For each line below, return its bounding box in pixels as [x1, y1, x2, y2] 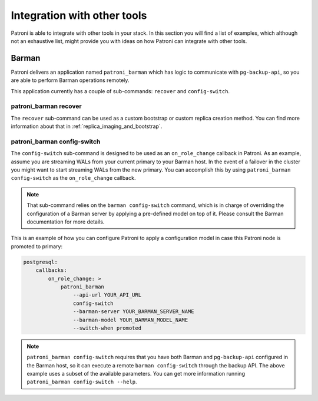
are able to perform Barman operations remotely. [11, 77, 130, 84]
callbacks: [35, 267, 67, 274]
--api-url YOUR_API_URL [72, 292, 141, 298]
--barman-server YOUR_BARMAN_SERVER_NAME [72, 308, 194, 315]
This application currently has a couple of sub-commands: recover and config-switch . [11, 87, 230, 94]
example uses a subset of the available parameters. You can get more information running [26, 370, 246, 377]
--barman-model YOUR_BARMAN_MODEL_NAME [72, 316, 188, 323]
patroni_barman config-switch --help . [26, 378, 138, 386]
